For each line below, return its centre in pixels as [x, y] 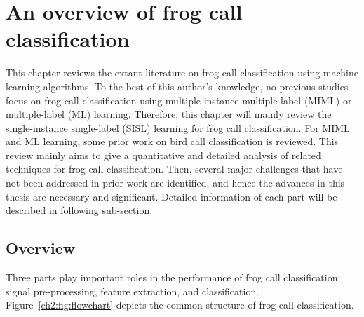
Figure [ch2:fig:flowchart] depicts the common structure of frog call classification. [180, 305]
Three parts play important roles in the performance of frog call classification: [173, 277]
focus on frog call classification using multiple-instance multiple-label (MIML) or [179, 100]
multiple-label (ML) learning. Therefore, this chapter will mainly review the [169, 114]
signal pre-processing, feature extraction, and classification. [133, 291]
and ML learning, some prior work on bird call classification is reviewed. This [172, 141]
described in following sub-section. [79, 210]
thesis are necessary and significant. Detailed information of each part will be [171, 196]
